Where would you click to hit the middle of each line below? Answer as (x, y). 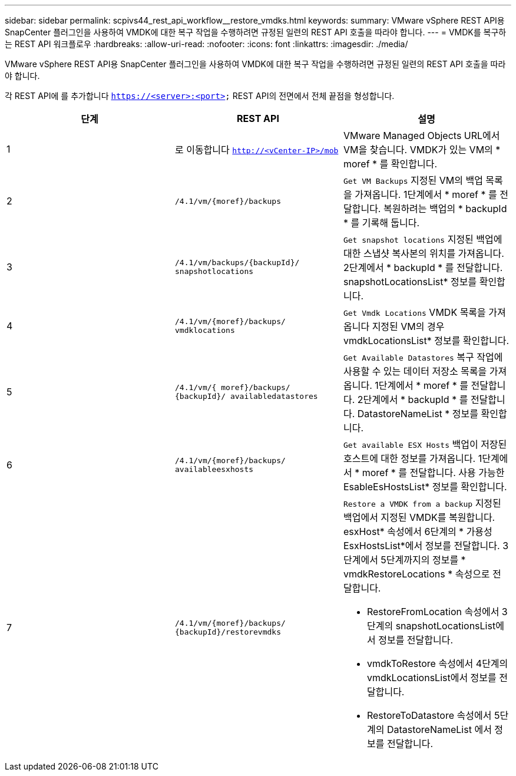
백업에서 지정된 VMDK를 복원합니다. (419, 517)
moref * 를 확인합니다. (390, 164)
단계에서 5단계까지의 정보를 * (404, 560)
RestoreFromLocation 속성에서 (433, 612)
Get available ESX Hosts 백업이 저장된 (425, 444)
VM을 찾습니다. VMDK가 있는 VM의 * (422, 150)
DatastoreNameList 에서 (439, 729)
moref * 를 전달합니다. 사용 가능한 (433, 473)
